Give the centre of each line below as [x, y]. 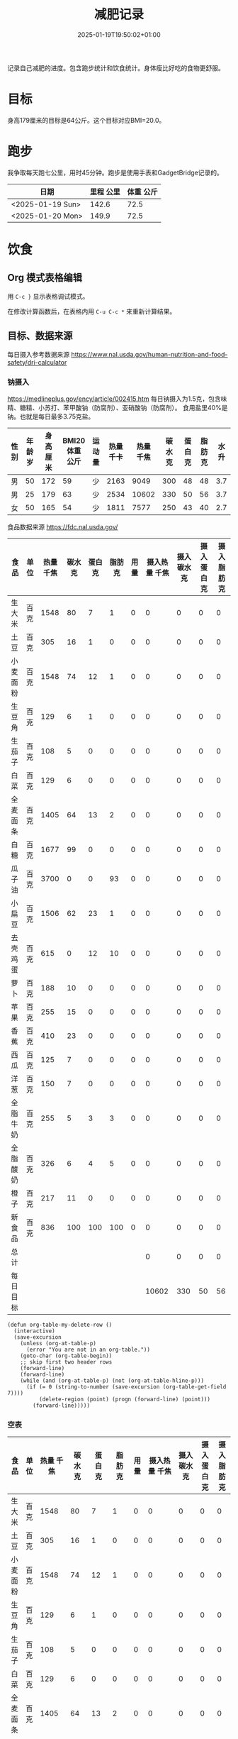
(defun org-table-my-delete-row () [60, 1325]
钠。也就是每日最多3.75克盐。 [51, 416]
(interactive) [34, 1331]
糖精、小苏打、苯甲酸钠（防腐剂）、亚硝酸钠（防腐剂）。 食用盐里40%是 [124, 407]
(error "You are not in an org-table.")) [88, 1349]
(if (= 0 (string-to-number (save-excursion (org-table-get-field [126, 1387]
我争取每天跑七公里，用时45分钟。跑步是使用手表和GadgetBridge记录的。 [115, 172]
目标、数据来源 [40, 336]
